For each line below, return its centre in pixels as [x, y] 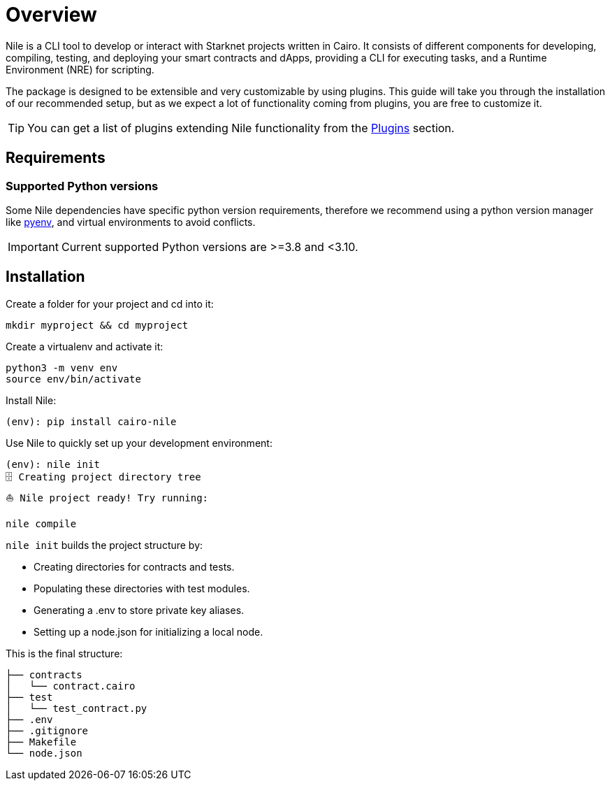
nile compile [41, 523]
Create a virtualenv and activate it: [85, 346]
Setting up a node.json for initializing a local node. [148, 631]
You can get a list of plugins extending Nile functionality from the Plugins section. [241, 128]
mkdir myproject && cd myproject [97, 325]
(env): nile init [53, 464]
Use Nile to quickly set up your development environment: [139, 443]
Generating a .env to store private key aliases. [139, 610]
